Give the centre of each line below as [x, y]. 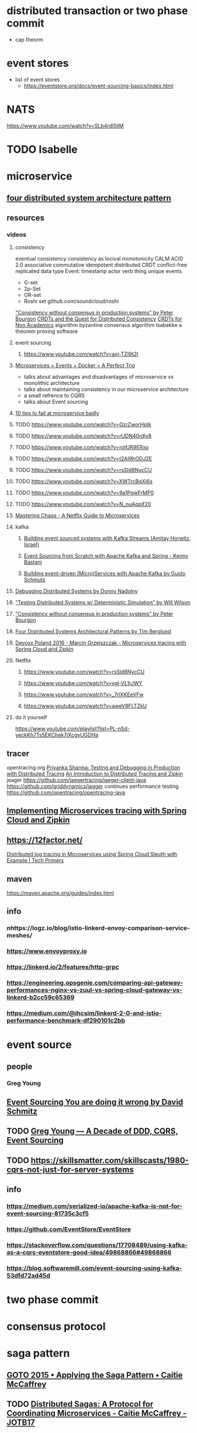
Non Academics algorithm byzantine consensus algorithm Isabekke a [98, 325]
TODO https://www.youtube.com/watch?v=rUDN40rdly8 [83, 436]
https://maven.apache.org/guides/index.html [61, 893]
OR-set [32, 295]
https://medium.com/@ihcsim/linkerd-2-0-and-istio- [84, 1013]
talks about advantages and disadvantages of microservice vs [99, 377]
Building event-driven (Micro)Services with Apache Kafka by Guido [105, 574]
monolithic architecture [52, 383]
